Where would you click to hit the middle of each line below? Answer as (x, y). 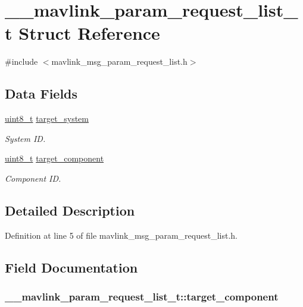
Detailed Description (70, 210)
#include (21, 61)
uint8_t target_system (47, 118)
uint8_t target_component (54, 158)
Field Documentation (71, 267)
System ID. (25, 138)
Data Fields (41, 94)
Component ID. (33, 178)
